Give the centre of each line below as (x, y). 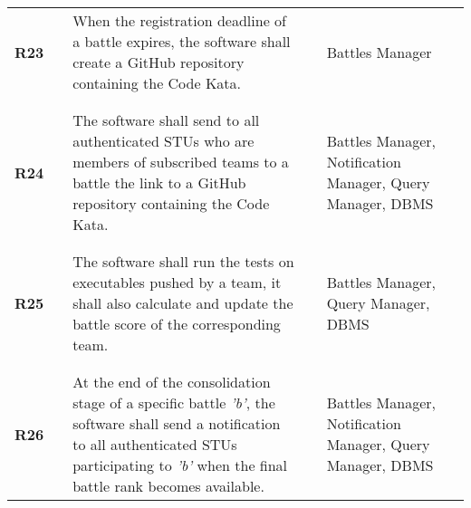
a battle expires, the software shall (182, 41)
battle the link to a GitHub (159, 182)
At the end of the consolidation (172, 382)
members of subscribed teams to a (181, 162)
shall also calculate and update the (183, 303)
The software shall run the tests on (183, 261)
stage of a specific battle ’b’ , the (174, 403)
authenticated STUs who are (163, 141)
